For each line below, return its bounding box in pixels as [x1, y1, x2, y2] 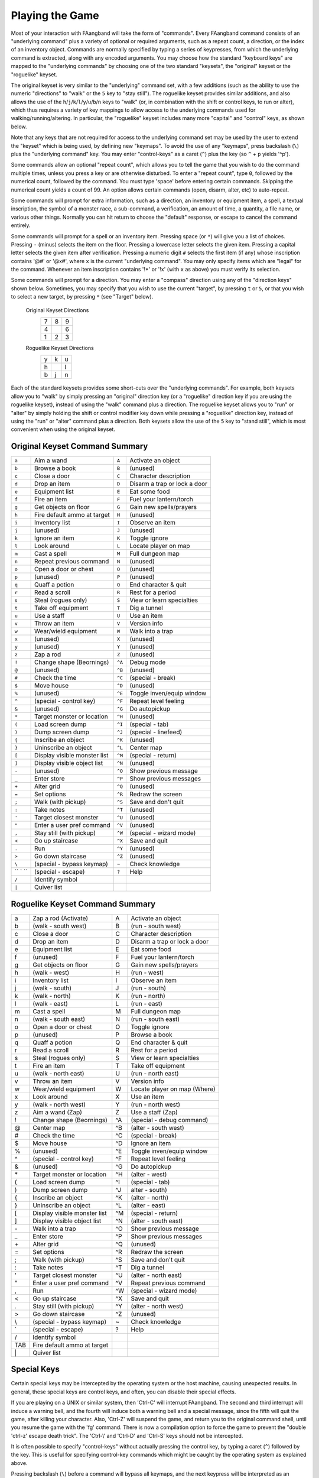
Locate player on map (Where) [131, 1085, 216, 1093]
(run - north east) [131, 1069, 180, 1077]
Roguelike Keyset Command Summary [11, 899, 156, 909]
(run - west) [131, 968, 164, 977]
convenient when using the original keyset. [11, 426, 115, 433]
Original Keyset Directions [25, 306, 89, 313]
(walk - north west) [32, 1100, 86, 1108]
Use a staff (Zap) [131, 1108, 178, 1116]
